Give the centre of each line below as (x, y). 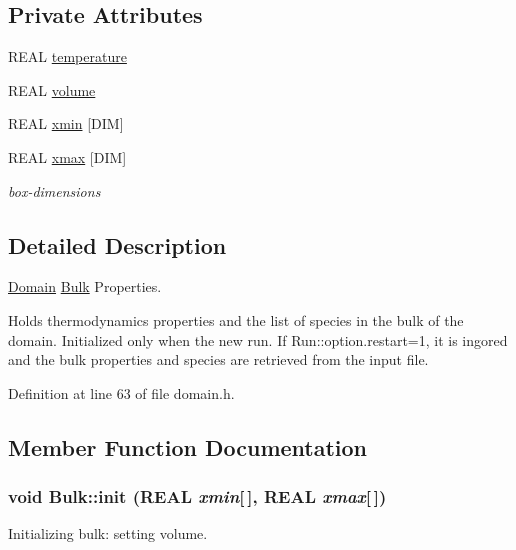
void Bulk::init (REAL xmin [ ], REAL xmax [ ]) (197, 496)
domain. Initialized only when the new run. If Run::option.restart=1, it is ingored (258, 339)
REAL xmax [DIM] (67, 156)
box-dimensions (54, 190)
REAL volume (52, 89)
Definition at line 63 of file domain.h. (121, 392)
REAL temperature (67, 56)
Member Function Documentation (188, 446)
